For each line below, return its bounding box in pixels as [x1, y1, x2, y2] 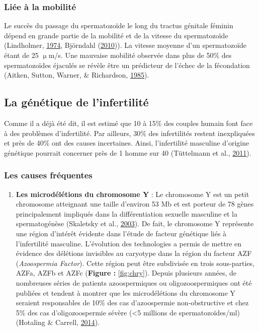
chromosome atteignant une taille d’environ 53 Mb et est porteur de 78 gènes [16, 198, 254, 209]
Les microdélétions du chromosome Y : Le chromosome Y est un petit [16, 188, 249, 199]
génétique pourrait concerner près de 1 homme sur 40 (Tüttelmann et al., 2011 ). [4, 147, 251, 158]
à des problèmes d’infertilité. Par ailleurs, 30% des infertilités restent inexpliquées [4, 127, 255, 138]
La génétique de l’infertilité [4, 94, 149, 110]
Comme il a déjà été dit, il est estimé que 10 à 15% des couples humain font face [4, 117, 253, 128]
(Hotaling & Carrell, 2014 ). [16, 317, 100, 327]
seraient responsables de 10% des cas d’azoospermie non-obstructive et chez [16, 297, 249, 308]
